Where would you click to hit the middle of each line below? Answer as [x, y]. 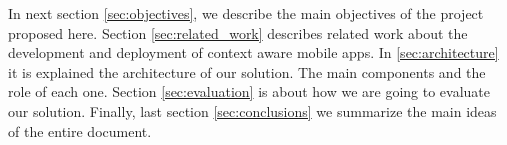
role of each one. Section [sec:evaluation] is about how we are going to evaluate [249, 91]
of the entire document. [80, 130]
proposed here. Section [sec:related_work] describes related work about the [238, 32]
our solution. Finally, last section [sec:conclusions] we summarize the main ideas [252, 110]
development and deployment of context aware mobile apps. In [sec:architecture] [253, 52]
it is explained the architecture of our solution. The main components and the [247, 71]
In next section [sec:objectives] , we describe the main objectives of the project [246, 13]
